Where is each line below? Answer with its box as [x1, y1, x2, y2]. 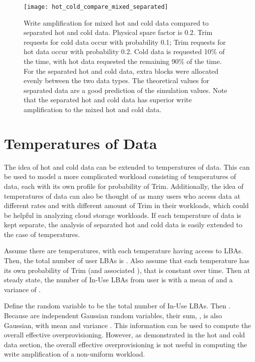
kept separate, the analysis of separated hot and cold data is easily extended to [4, 219, 243, 230]
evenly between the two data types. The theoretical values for [24, 75, 210, 86]
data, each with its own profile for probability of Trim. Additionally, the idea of [4, 181, 244, 191]
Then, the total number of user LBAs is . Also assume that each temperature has [4, 255, 250, 266]
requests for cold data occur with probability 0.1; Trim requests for [24, 36, 226, 47]
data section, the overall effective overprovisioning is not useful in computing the [4, 339, 247, 349]
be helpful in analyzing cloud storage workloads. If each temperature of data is [4, 210, 241, 220]
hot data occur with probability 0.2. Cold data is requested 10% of [24, 46, 225, 57]
